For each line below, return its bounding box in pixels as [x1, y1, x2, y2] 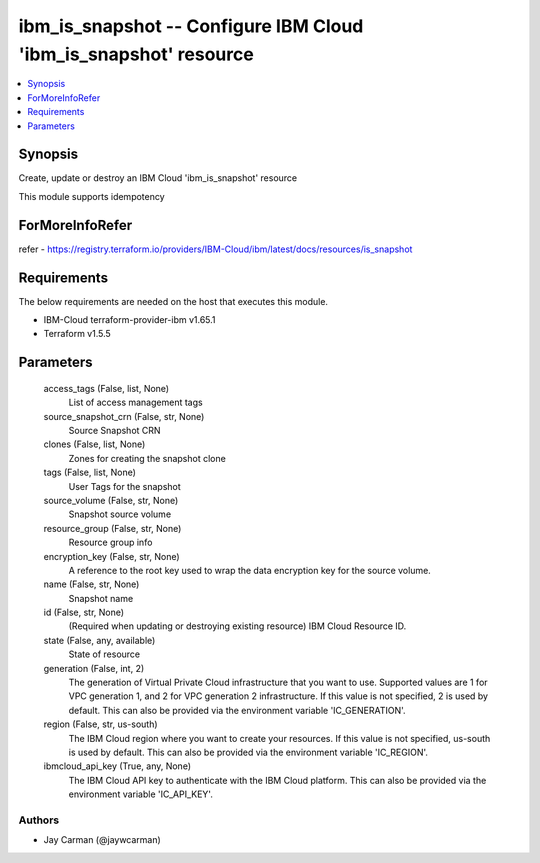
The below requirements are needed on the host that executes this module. [18, 295, 329, 307]
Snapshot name [68, 592, 134, 604]
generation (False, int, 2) [43, 662, 145, 674]
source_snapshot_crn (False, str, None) [43, 410, 205, 422]
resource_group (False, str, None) [43, 522, 182, 534]
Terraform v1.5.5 [43, 328, 112, 340]
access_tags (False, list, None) [43, 382, 170, 394]
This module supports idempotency [18, 190, 165, 202]
